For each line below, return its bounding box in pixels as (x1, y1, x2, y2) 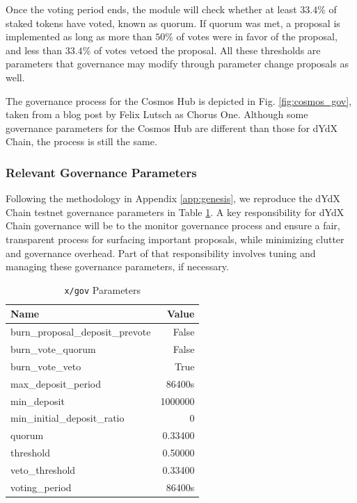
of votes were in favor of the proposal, (176, 29, 338, 44)
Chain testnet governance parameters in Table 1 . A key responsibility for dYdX (6, 204, 344, 219)
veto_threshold (10, 462, 76, 477)
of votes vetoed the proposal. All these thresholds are (93, 42, 321, 57)
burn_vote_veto (10, 358, 81, 373)
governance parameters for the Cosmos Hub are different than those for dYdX (6, 120, 338, 135)
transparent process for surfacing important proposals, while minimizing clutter (6, 231, 344, 246)
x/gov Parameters (64, 282, 141, 297)
